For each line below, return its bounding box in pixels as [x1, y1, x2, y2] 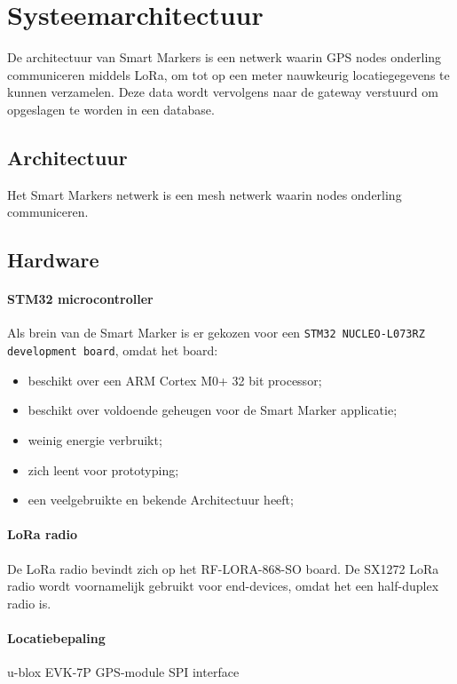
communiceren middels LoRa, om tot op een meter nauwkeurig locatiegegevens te [7, 65, 450, 84]
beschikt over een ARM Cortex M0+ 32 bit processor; [28, 370, 322, 389]
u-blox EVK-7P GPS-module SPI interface [7, 663, 240, 681]
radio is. [7, 593, 51, 612]
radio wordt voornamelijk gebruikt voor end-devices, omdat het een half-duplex [7, 577, 439, 595]
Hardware [7, 246, 99, 274]
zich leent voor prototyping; [28, 460, 179, 479]
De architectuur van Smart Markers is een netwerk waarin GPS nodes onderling [7, 48, 442, 67]
